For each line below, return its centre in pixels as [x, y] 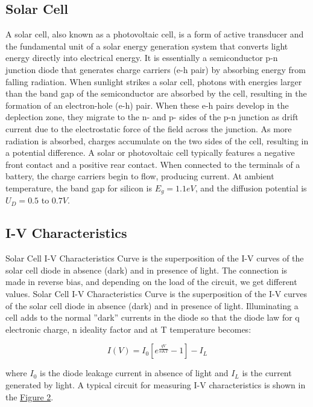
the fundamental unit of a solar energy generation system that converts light [147, 46]
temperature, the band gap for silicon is [79, 187]
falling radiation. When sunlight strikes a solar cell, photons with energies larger [154, 81]
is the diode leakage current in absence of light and [134, 373]
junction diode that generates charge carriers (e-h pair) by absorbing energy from [156, 69]
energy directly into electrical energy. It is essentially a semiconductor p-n [142, 58]
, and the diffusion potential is [251, 187]
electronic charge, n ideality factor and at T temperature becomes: [128, 329]
